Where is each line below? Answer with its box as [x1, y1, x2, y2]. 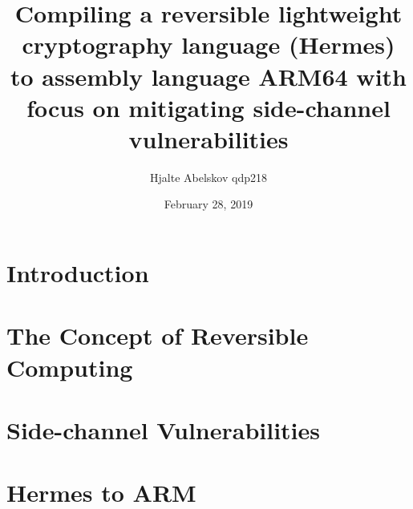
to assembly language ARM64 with [10, 59, 407, 92]
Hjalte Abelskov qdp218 [150, 168, 267, 185]
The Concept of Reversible [6, 319, 309, 352]
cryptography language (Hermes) [22, 28, 395, 61]
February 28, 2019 [164, 196, 253, 212]
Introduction [6, 257, 149, 289]
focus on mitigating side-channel [26, 91, 391, 123]
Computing [6, 350, 133, 383]
